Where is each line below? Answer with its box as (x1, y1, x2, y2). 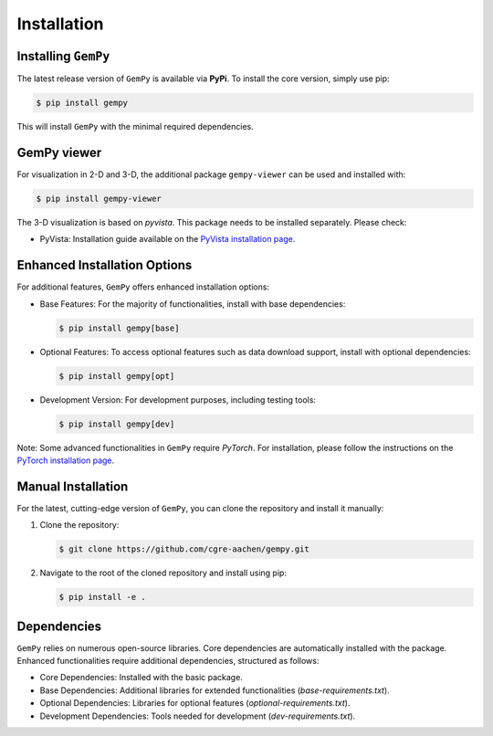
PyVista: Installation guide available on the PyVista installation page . (39, 234, 296, 245)
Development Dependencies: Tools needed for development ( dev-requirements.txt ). (39, 710, 356, 721)
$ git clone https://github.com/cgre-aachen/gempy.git (58, 544, 309, 554)
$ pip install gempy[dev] (58, 418, 175, 429)
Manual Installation (16, 478, 129, 494)
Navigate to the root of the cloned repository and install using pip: (39, 567, 288, 579)
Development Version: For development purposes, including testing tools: (39, 394, 317, 405)
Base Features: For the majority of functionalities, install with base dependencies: (39, 298, 346, 310)
